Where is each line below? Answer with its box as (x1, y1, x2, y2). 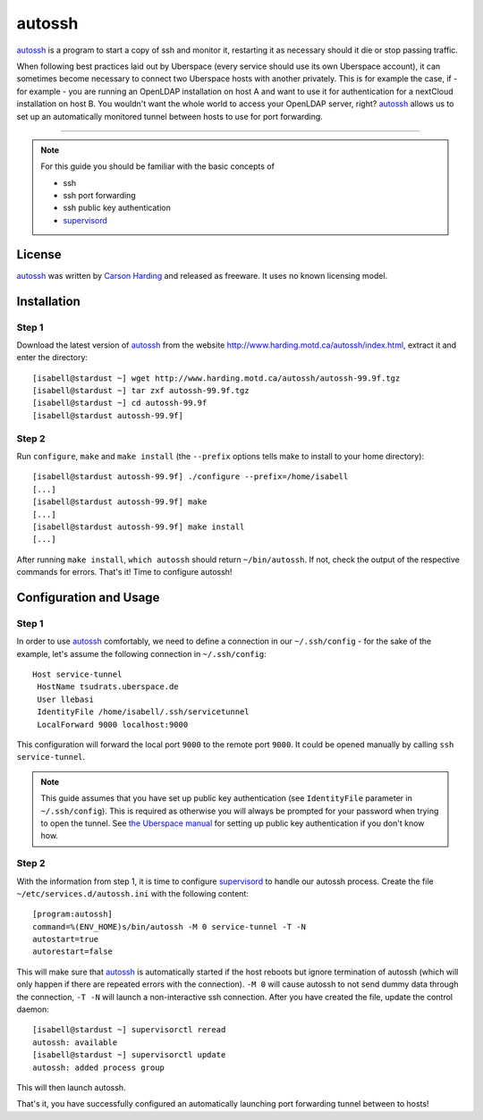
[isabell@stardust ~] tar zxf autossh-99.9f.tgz (32, 385, 250, 396)
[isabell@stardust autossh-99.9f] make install (32, 521, 245, 532)
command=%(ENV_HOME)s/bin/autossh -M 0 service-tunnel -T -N (32, 922, 306, 931)
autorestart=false (32, 947, 114, 956)
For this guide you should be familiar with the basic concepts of (40, 161, 275, 172)
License (16, 247, 62, 262)
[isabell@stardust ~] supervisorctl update (32, 1050, 226, 1060)
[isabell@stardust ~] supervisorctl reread (32, 1024, 226, 1035)
